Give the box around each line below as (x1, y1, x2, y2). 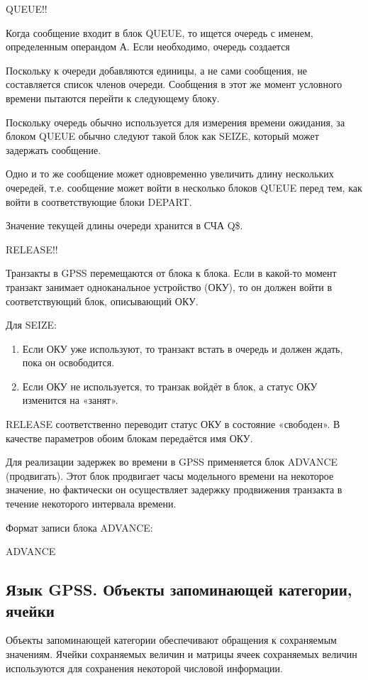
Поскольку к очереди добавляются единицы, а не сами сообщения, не (6, 62, 308, 77)
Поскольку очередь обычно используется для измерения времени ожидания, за (6, 114, 345, 129)
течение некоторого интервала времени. (6, 496, 177, 511)
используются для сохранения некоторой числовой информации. (6, 660, 283, 675)
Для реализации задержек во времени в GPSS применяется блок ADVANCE (6, 454, 338, 469)
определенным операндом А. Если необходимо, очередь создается (6, 39, 290, 54)
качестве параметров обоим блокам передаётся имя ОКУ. (6, 430, 253, 445)
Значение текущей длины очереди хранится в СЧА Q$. (6, 218, 243, 233)
